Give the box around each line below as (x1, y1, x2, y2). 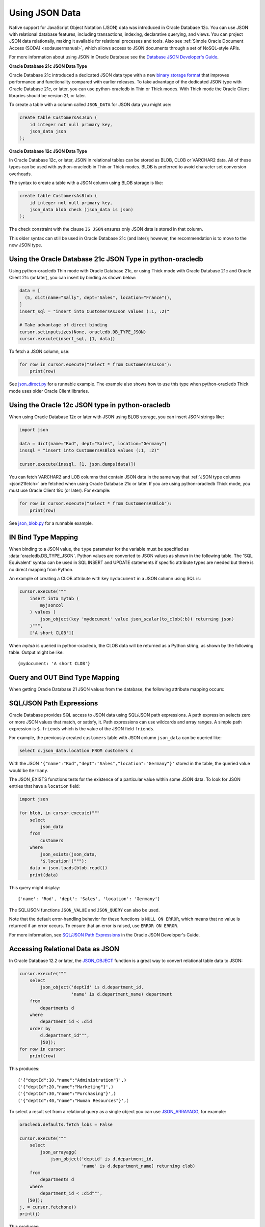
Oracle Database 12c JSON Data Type (9, 148, 87, 154)
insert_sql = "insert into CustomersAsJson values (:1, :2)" (19, 308, 170, 314)
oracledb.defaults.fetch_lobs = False (19, 1122, 113, 1127)
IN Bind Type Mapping (9, 533, 79, 541)
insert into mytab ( (29, 595, 79, 601)
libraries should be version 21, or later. (9, 93, 86, 99)
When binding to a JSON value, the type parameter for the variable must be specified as (9, 546, 189, 552)
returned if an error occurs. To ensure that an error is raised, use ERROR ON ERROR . (9, 923, 179, 929)
